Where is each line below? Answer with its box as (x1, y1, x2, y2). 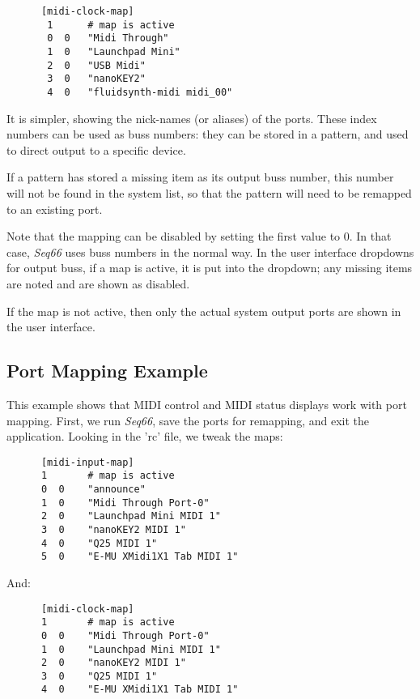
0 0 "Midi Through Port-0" (40, 629, 210, 641)
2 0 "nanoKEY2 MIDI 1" (40, 657, 186, 669)
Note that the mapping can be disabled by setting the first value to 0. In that (6, 228, 392, 245)
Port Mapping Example (6, 358, 208, 383)
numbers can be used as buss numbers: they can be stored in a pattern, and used (6, 126, 409, 143)
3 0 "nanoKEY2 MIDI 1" (40, 523, 186, 535)
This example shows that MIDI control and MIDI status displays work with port (6, 395, 407, 412)
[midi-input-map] (40, 456, 134, 468)
